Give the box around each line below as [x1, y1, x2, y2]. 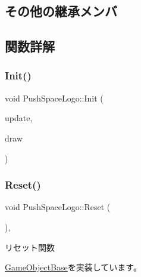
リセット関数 [5, 241, 55, 253]
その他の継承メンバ [5, 2, 117, 20]
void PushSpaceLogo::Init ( [5, 91, 104, 104]
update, [5, 112, 33, 124]
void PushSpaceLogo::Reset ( [5, 201, 111, 213]
